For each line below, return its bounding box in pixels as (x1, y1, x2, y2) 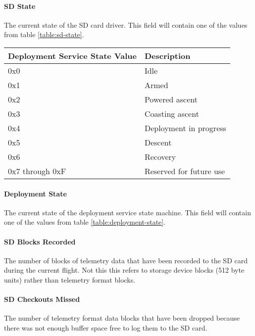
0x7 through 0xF (8, 165, 66, 177)
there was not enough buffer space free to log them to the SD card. (4, 322, 207, 333)
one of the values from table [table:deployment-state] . (4, 217, 166, 227)
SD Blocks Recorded (4, 236, 76, 246)
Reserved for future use (144, 165, 225, 177)
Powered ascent (144, 93, 198, 105)
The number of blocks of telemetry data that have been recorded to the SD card (4, 255, 248, 265)
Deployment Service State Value (8, 49, 137, 61)
